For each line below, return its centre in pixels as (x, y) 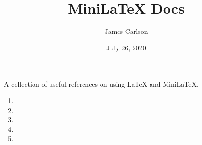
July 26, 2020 (126, 47)
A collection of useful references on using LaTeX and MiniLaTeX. (101, 84)
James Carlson (126, 31)
